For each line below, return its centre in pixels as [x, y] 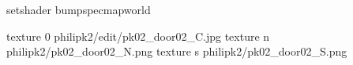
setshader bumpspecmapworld [79, 9]
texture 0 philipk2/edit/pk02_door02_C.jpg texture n [138, 36]
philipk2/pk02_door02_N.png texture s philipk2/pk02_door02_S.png [177, 51]
